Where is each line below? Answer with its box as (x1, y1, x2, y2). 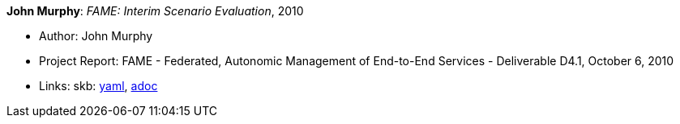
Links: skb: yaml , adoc (39, 79, 158, 93)
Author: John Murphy (39, 29, 153, 43)
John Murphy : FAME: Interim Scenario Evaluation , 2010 (6, 4, 304, 18)
